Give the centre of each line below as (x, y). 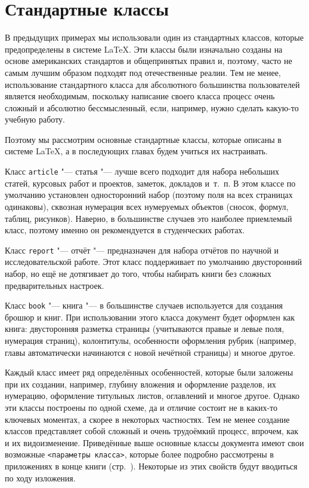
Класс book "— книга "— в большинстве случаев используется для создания (144, 305)
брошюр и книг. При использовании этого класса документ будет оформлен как (150, 317)
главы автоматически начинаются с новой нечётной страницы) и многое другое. (150, 352)
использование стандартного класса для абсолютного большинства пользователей (152, 84)
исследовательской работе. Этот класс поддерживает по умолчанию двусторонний (154, 262)
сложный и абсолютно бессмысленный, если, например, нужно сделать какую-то (152, 107)
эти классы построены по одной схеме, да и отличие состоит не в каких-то (141, 407)
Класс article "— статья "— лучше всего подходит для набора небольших (142, 171)
